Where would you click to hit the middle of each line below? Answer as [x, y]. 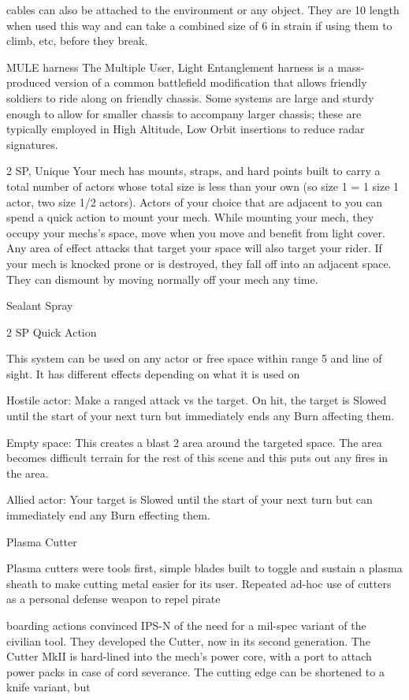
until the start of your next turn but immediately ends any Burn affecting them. [201, 416]
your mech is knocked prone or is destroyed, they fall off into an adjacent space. [199, 263]
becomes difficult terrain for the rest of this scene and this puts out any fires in [197, 458]
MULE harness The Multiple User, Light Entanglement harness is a [170, 67]
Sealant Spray [40, 305]
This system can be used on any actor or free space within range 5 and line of [194, 358]
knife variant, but [48, 687]
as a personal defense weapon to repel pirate [113, 599]
